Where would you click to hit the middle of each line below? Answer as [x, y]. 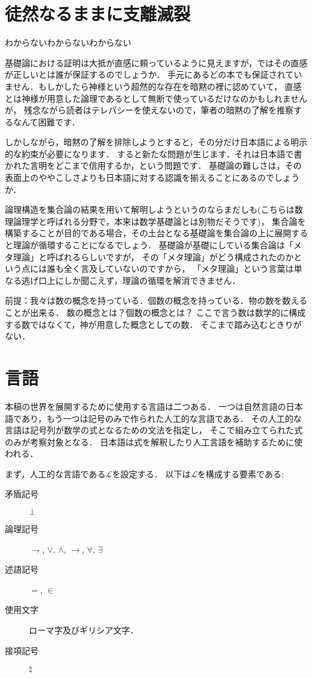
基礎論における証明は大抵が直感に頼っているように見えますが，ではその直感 [156, 62]
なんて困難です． [46, 121]
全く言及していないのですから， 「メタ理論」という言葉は [179, 268]
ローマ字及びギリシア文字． [84, 630]
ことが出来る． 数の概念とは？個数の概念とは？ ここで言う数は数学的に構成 [155, 312]
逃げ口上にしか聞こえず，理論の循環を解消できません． [131, 280]
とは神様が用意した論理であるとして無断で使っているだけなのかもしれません [156, 98]
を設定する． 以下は [151, 473]
